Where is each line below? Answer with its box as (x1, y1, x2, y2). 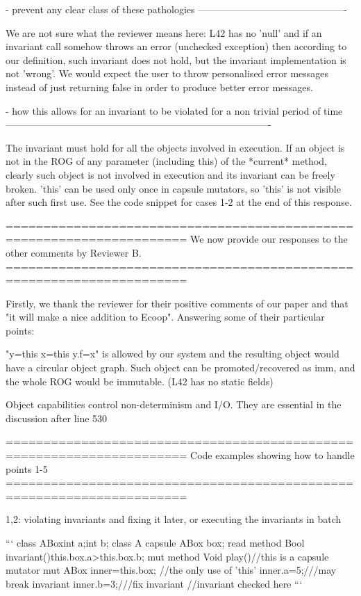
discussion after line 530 (6, 410, 108, 425)
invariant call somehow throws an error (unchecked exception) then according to (6, 39, 347, 54)
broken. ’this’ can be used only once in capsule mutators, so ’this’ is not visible (6, 181, 341, 195)
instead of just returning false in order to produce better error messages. (6, 79, 313, 94)
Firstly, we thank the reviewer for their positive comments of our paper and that (6, 296, 349, 310)
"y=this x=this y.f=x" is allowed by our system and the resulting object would (6, 346, 339, 361)
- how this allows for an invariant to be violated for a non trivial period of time (6, 103, 343, 118)
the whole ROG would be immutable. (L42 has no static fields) (6, 373, 274, 388)
